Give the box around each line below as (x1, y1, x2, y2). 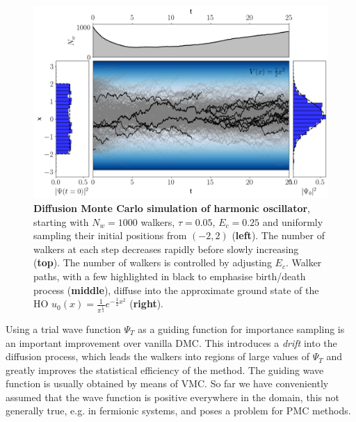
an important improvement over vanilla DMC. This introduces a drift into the (6, 335, 337, 350)
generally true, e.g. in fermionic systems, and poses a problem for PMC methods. (6, 403, 351, 418)
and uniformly (262, 214, 323, 229)
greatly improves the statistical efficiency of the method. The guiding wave (6, 362, 324, 377)
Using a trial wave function (6, 321, 121, 336)
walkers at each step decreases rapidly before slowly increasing (33, 241, 299, 256)
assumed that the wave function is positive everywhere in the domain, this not (6, 389, 339, 404)
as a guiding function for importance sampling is (138, 321, 345, 336)
